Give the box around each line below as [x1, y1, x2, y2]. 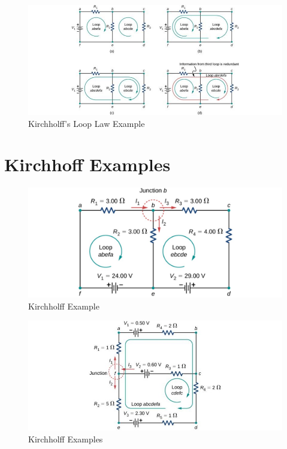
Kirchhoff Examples [4, 152, 171, 177]
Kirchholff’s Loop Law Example [28, 117, 145, 129]
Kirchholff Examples [28, 432, 103, 445]
